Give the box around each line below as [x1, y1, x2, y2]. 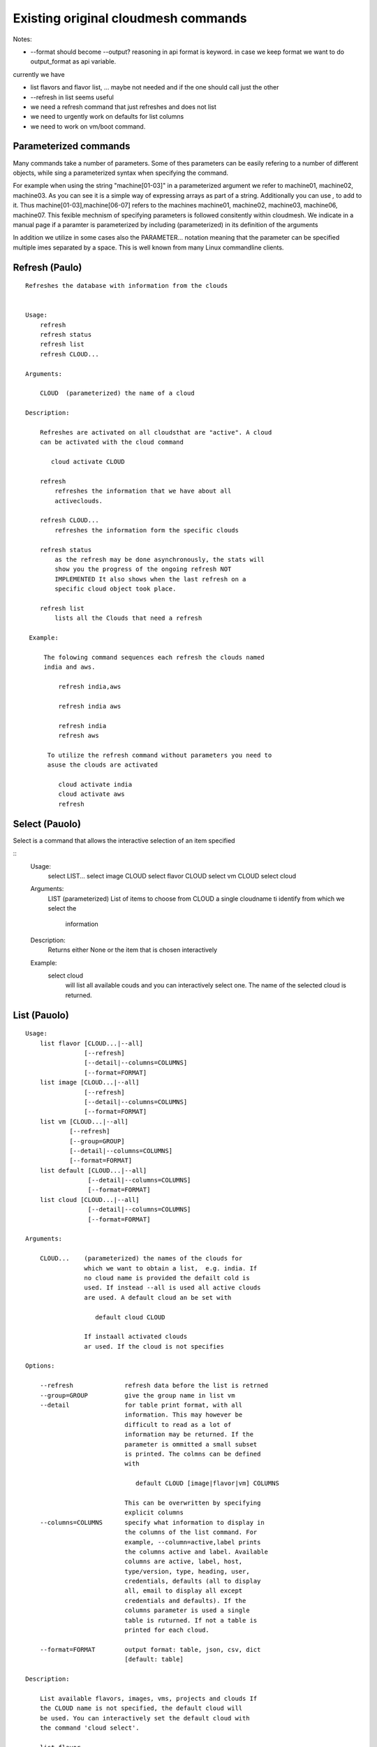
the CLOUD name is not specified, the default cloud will [39, 1704, 243, 1712]
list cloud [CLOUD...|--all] [39, 1196, 140, 1203]
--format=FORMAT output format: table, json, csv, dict [39, 1646, 261, 1653]
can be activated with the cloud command [39, 438, 184, 447]
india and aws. [43, 663, 96, 671]
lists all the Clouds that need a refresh [54, 614, 202, 622]
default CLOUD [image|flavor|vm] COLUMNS [135, 1479, 279, 1488]
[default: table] [124, 1655, 184, 1663]
